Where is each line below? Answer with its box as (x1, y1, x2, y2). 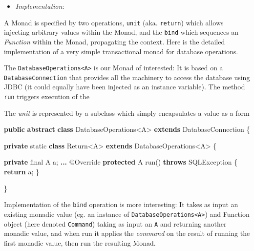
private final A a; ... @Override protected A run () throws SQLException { (4, 157, 238, 167)
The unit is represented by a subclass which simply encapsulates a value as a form (4, 107, 250, 118)
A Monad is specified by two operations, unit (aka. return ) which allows (4, 17, 224, 27)
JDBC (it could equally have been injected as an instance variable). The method (4, 82, 245, 92)
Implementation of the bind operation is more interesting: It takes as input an (4, 199, 238, 209)
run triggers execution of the (4, 91, 89, 101)
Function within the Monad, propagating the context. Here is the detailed (4, 36, 225, 46)
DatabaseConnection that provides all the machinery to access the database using (4, 72, 250, 82)
